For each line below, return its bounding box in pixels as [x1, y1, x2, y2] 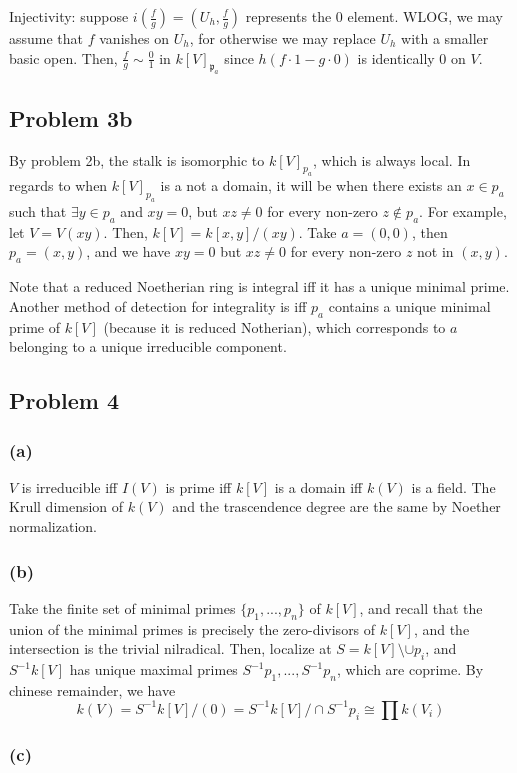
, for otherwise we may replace [189, 28, 376, 48]
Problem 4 [9, 385, 119, 416]
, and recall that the [359, 597, 483, 618]
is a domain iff [274, 476, 363, 497]
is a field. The [411, 476, 496, 497]
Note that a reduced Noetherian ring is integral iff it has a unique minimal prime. [9, 276, 510, 297]
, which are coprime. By [337, 659, 484, 679]
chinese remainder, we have [9, 679, 176, 700]
